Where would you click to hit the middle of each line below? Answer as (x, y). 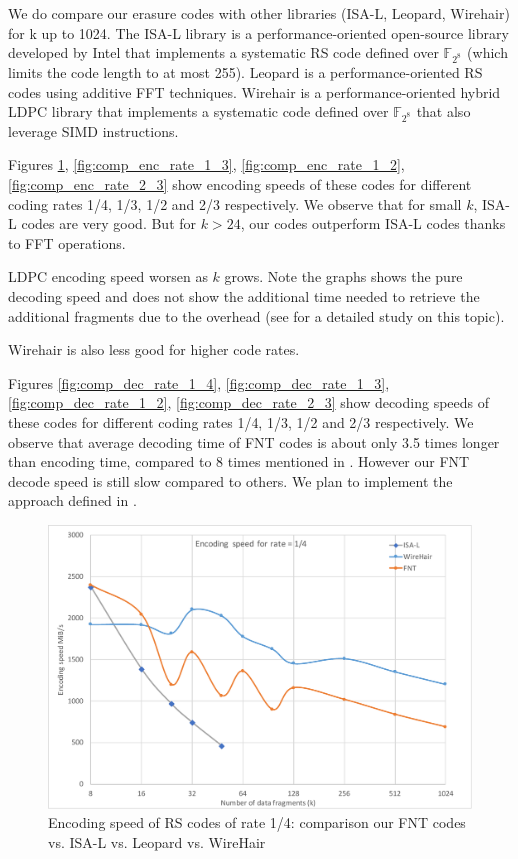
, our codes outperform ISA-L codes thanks (373, 223)
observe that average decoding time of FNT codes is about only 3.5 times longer (254, 441)
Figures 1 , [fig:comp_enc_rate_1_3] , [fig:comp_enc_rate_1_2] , (206, 164)
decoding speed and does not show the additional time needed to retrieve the (244, 296)
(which (487, 52)
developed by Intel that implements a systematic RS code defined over (223, 52)
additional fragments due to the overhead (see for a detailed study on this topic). (256, 315)
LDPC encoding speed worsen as (108, 276)
